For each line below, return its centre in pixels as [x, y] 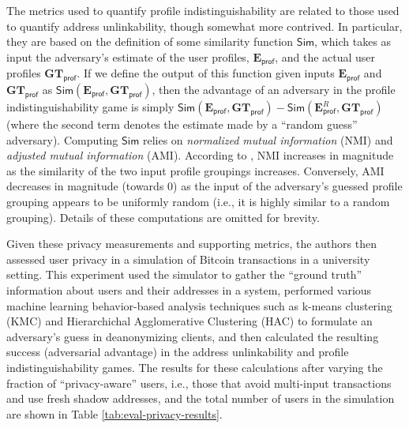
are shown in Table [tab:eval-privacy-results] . [114, 413]
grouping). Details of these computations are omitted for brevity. [163, 217]
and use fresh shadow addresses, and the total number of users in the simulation [201, 398]
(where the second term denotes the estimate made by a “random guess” [182, 124]
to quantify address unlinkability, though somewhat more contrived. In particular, [204, 26]
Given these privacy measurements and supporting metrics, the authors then [191, 244]
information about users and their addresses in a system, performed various [189, 289]
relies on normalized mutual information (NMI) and [268, 139]
